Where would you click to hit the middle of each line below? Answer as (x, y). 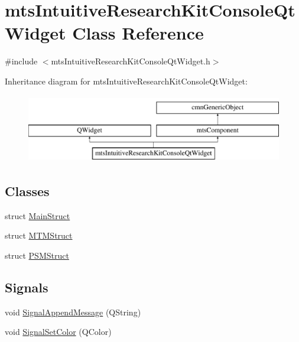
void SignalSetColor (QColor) (58, 332)
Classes (27, 190)
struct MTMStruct (39, 235)
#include (21, 61)
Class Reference (138, 33)
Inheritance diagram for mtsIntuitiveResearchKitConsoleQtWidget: (126, 81)
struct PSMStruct (37, 255)
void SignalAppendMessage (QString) (73, 312)
